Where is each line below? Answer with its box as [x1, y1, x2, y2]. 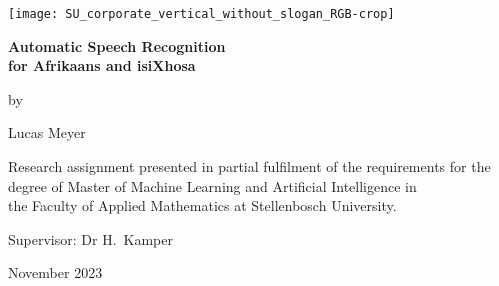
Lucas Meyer [8, 122, 86, 143]
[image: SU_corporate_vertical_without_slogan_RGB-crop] [8, 7, 395, 21]
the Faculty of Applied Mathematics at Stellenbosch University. [8, 195, 397, 216]
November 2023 [8, 262, 103, 283]
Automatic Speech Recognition [8, 35, 226, 56]
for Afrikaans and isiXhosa [8, 55, 196, 76]
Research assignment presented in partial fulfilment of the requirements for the [8, 156, 491, 177]
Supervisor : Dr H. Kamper [8, 228, 173, 249]
